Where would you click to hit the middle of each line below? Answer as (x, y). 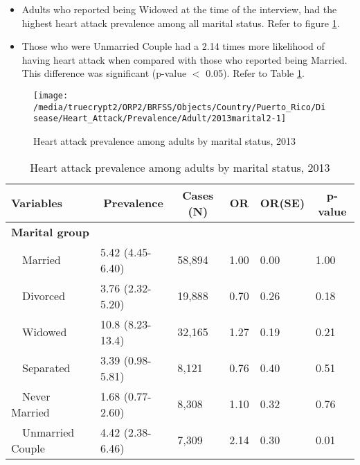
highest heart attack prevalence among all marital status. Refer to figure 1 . (181, 23)
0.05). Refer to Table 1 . (255, 73)
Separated (46, 368)
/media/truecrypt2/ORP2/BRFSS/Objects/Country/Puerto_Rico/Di (180, 107)
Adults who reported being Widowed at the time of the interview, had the (179, 9)
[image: (51, 95)
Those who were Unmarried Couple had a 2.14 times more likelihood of (173, 46)
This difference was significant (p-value (104, 73)
